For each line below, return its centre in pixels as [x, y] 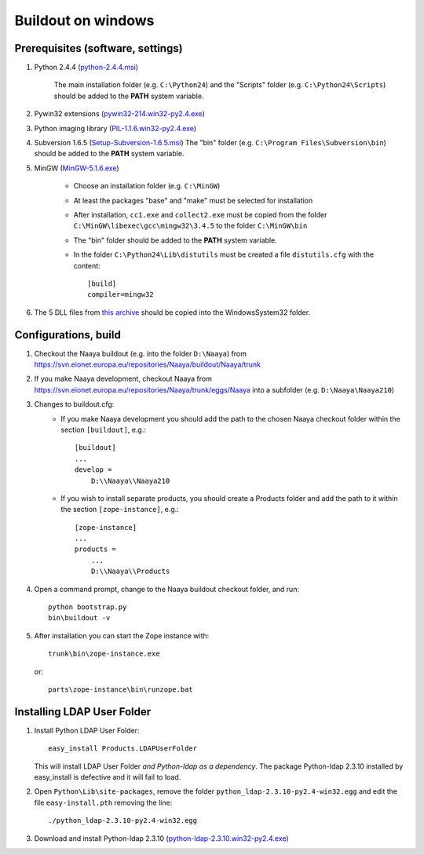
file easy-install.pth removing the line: [103, 802]
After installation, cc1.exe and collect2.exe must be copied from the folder [200, 214]
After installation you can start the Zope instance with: [122, 635]
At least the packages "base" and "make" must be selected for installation [193, 200]
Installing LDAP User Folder [83, 712]
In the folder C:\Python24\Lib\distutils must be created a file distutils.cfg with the [224, 254]
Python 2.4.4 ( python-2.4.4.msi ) [86, 68]
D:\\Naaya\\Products [130, 572]
